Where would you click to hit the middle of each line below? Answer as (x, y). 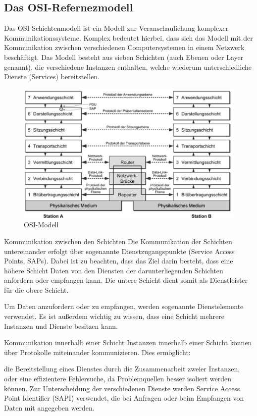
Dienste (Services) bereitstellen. (52, 77)
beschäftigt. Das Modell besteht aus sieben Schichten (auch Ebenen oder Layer (124, 57)
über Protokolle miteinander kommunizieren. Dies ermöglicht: (97, 352)
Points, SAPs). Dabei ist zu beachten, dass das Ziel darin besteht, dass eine (119, 261)
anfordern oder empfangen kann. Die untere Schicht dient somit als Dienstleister (126, 280)
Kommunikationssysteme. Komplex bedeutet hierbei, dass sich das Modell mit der (128, 37)
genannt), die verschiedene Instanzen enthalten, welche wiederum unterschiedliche (128, 67)
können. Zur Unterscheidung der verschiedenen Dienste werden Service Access (122, 388)
